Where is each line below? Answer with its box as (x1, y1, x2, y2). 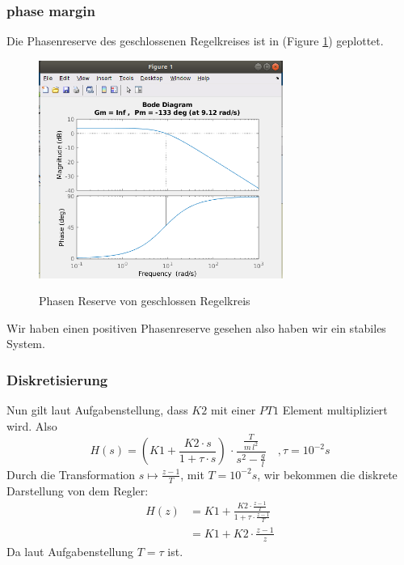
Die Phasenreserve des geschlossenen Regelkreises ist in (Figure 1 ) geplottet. (6, 32, 384, 49)
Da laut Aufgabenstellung (6, 542, 134, 559)
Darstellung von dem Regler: (6, 482, 149, 499)
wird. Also (6, 417, 57, 434)
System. (6, 335, 45, 352)
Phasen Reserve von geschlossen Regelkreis (39, 292, 250, 309)
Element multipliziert (282, 401, 388, 418)
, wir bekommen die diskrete (257, 465, 398, 482)
